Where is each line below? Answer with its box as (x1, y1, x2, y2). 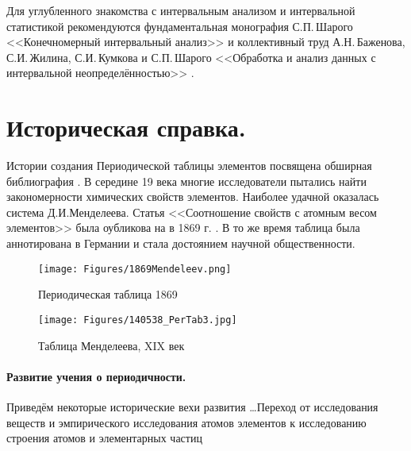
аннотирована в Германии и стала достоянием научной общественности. (6, 235, 355, 252)
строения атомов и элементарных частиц (6, 430, 202, 446)
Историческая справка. (6, 111, 246, 144)
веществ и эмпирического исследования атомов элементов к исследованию (6, 414, 367, 430)
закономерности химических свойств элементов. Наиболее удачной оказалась (6, 188, 379, 205)
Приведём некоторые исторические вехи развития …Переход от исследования (6, 398, 378, 414)
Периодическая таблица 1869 (38, 286, 178, 303)
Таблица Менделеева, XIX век (38, 337, 185, 353)
